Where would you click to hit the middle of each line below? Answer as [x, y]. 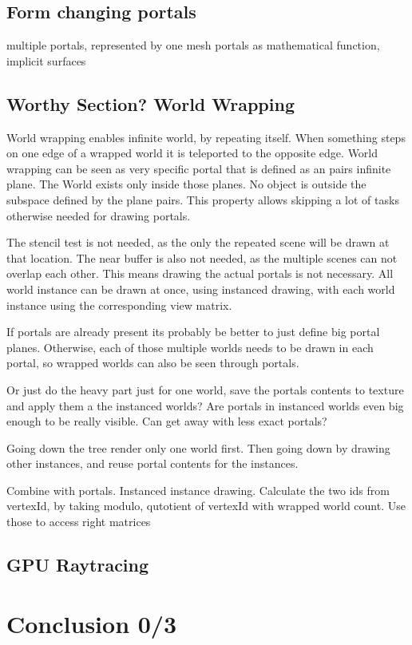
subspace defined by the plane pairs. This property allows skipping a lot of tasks [203, 199]
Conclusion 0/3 [92, 623]
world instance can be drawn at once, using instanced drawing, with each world [201, 289]
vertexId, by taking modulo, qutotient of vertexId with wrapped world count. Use [206, 506]
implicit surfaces [46, 60]
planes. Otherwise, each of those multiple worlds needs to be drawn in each [190, 347]
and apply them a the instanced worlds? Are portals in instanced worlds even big [205, 405]
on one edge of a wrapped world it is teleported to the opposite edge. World [192, 153]
